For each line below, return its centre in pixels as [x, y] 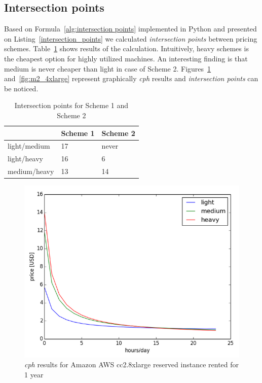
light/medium [29, 146]
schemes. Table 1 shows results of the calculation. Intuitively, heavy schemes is [126, 48]
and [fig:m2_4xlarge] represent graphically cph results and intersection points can [131, 78]
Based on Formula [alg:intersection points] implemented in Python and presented [130, 29]
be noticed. [21, 88]
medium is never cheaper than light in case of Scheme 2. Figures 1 [108, 68]
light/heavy [26, 159]
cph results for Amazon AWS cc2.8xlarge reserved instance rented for [132, 364]
